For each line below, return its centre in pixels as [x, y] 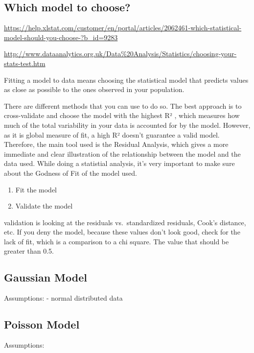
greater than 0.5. [29, 251]
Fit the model [36, 189]
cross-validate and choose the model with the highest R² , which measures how [122, 115]
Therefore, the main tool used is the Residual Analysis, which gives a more [116, 144]
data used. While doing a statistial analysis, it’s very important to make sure [119, 163]
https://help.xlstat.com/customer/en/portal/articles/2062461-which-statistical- [123, 28]
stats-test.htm [25, 63]
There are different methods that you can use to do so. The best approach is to [123, 106]
